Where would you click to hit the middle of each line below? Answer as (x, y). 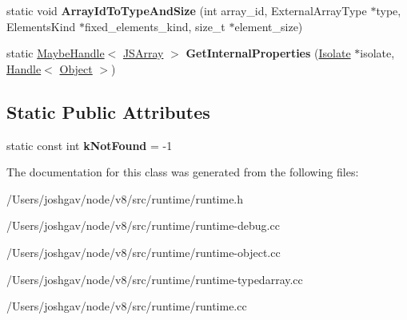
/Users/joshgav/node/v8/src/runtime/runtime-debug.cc (143, 225)
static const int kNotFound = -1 (90, 145)
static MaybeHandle (56, 53)
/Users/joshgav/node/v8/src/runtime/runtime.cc (127, 306)
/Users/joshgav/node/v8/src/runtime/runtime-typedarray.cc (155, 279)
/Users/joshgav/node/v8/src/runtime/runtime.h (125, 198)
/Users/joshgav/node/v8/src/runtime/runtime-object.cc (144, 252)
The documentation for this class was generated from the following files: (183, 172)
